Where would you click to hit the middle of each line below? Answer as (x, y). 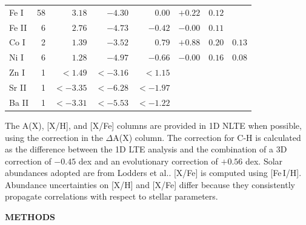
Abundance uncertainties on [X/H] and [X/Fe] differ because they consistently (150, 184)
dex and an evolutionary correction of (148, 161)
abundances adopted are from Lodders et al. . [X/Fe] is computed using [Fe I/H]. (153, 173)
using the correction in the (54, 137)
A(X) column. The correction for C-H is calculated (207, 137)
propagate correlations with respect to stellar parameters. (111, 196)
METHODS (30, 217)
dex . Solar (264, 161)
